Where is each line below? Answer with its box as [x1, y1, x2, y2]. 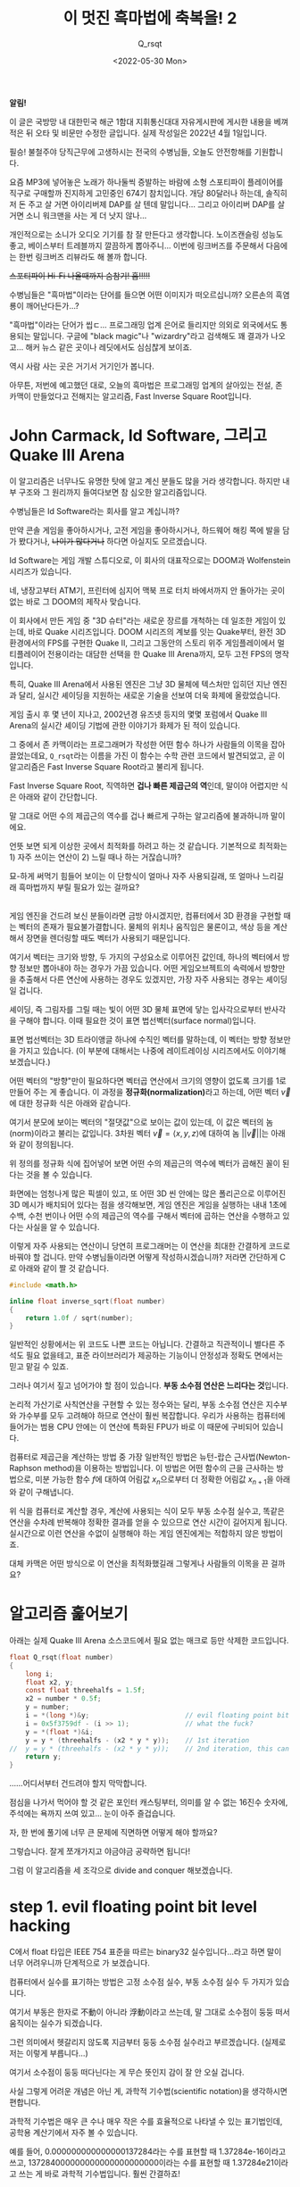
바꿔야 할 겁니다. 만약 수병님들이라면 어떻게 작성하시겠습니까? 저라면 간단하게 [9, 1251, 279, 1262]
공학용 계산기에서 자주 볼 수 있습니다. [9, 2127, 138, 2138]
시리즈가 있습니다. [9, 566, 72, 577]
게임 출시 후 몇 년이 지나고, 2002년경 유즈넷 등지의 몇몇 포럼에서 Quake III [9, 709, 268, 719]
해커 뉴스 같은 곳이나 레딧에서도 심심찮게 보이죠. [25, 341, 193, 353]
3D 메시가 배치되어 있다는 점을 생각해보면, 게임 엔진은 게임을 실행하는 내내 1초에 [9, 1199, 287, 1210]
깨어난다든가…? [25, 300, 80, 311]
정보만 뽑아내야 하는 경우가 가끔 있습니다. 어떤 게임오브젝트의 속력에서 [18, 962, 262, 973]
